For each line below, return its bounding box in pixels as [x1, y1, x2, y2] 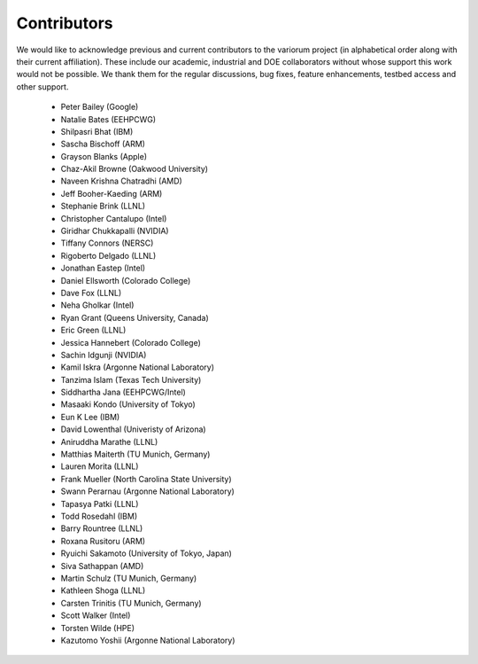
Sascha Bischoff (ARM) [60, 138, 146, 150]
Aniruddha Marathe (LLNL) [60, 436, 158, 447]
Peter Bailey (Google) [60, 102, 139, 113]
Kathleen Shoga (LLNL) [60, 585, 146, 596]
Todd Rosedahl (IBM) [60, 511, 137, 521]
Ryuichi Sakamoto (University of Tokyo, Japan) [60, 548, 232, 559]
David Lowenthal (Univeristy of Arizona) [60, 424, 207, 434]
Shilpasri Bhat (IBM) [60, 126, 134, 137]
